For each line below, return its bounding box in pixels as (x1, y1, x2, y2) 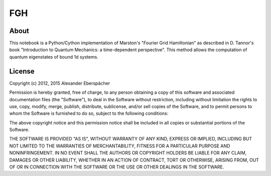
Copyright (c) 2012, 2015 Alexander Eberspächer (9, 80, 110, 86)
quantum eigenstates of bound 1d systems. (9, 54, 99, 60)
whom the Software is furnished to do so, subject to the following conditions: (9, 110, 169, 116)
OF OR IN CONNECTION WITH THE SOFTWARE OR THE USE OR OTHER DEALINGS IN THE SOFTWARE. (9, 164, 224, 170)
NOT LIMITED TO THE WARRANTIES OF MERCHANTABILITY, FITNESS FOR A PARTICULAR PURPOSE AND (9, 143, 230, 149)
